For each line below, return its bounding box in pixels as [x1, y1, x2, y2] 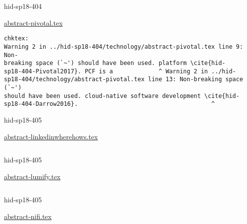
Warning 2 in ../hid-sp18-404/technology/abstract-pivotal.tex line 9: [4, 43, 243, 50]
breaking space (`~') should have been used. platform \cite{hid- [4, 60, 226, 67]
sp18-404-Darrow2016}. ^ [4, 100, 215, 108]
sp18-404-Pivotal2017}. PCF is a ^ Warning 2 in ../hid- [4, 67, 236, 75]
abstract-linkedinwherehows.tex [4, 131, 98, 141]
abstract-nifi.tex [4, 211, 52, 222]
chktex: [4, 35, 29, 42]
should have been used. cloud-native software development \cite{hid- [4, 92, 240, 99]
